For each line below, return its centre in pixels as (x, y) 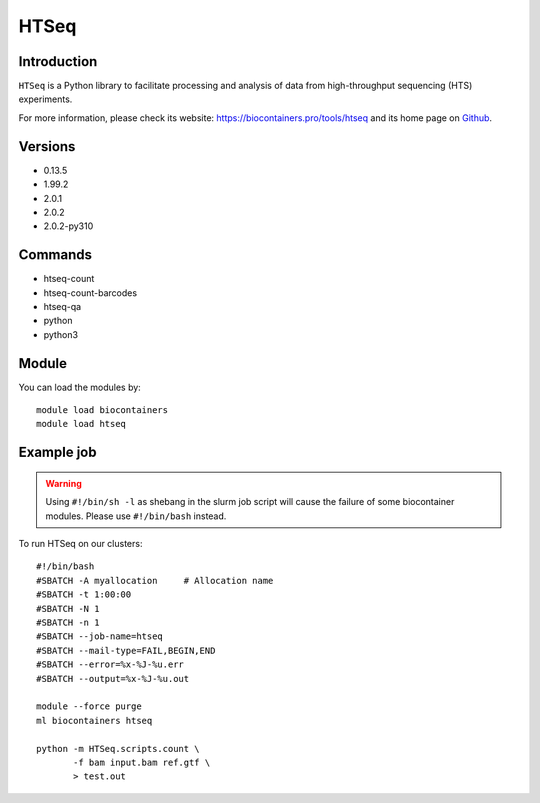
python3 (61, 334)
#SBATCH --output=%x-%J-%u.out (113, 678)
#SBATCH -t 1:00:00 (84, 594)
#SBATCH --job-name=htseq (100, 636)
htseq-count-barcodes (90, 292)
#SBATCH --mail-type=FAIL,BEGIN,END (126, 650)
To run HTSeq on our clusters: (80, 544)
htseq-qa (62, 306)
